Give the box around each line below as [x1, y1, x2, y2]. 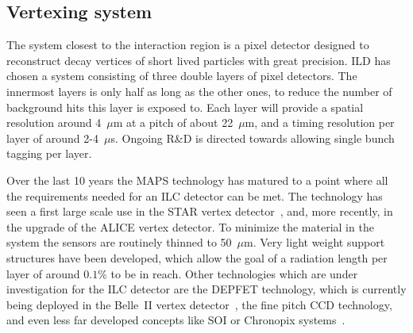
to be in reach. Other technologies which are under [110, 265, 358, 281]
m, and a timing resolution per [245, 114, 395, 131]
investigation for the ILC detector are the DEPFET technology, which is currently [6, 281, 407, 297]
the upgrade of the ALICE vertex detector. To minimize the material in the [6, 218, 374, 235]
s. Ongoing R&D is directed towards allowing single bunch [110, 129, 395, 146]
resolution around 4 [6, 114, 102, 131]
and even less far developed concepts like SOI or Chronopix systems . [6, 312, 345, 328]
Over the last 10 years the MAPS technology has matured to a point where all [6, 171, 388, 188]
